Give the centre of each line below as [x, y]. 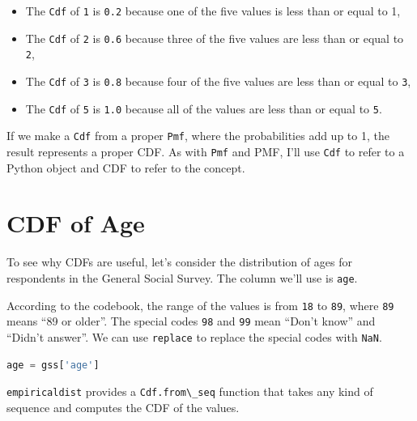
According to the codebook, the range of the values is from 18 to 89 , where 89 [200, 305]
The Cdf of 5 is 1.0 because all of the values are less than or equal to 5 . [204, 108]
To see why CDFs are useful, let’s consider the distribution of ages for [179, 262]
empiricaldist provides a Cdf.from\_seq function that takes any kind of [190, 391]
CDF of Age [76, 223]
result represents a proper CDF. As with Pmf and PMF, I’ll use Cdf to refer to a [206, 151]
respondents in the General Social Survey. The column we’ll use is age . [182, 277]
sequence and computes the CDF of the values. [123, 407]
